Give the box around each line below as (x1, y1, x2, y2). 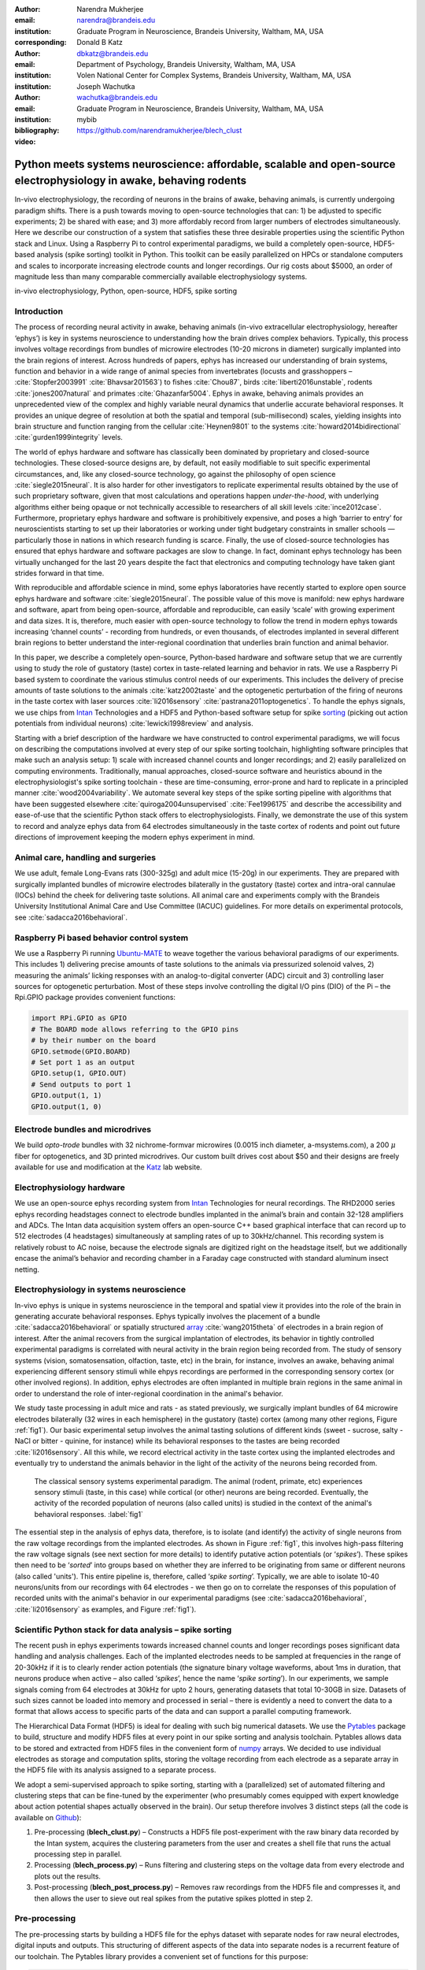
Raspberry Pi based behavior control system (14, 932, 189, 943)
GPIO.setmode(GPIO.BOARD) (31, 1046, 131, 1056)
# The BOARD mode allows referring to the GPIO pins (31, 1024, 239, 1034)
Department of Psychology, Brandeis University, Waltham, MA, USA (76, 59, 296, 69)
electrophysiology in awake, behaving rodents (14, 174, 247, 188)
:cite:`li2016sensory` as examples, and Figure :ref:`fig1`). (14, 1604, 197, 1614)
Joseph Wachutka (76, 81, 135, 91)
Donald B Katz (76, 38, 124, 47)
